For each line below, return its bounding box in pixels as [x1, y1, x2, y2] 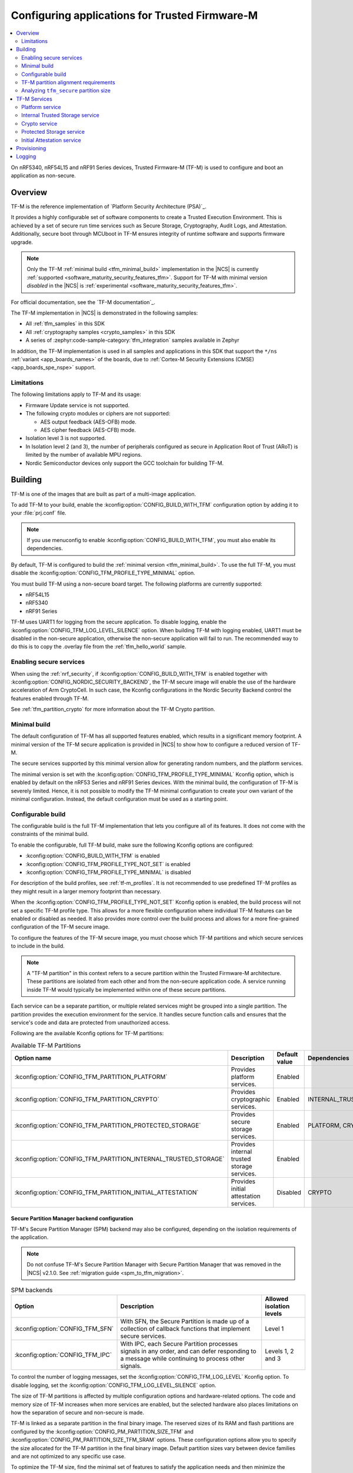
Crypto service [21, 120, 58, 127]
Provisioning [16, 145, 46, 152]
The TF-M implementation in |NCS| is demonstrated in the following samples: [11, 309, 198, 316]
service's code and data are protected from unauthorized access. [11, 1019, 170, 1026]
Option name [14, 1054, 52, 1062]
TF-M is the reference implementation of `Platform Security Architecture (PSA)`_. [11, 203, 207, 210]
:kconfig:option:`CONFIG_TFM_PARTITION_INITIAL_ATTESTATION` [14, 1188, 199, 1197]
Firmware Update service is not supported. [25, 401, 130, 409]
